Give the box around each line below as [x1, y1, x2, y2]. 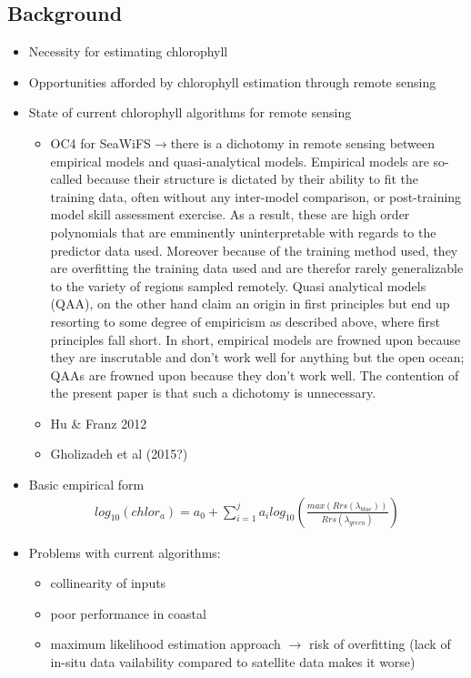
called [50, 169, 83, 188]
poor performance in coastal [50, 603, 206, 622]
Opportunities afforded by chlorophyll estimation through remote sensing [28, 72, 436, 91]
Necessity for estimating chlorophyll [28, 42, 228, 61]
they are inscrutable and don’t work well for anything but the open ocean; [50, 348, 465, 367]
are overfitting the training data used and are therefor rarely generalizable [50, 258, 464, 278]
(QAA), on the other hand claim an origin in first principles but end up [50, 294, 450, 313]
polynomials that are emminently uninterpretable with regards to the [50, 222, 436, 241]
